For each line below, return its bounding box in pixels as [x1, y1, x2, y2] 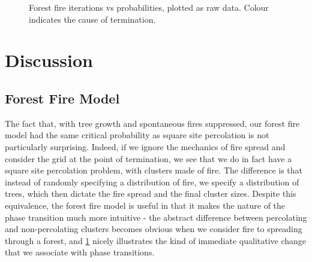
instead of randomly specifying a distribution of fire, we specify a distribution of [5, 175, 299, 188]
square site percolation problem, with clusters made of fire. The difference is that [5, 164, 303, 176]
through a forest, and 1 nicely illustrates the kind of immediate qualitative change [5, 234, 307, 246]
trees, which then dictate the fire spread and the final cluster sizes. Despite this [5, 187, 296, 200]
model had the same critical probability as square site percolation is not [5, 129, 269, 141]
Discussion [5, 48, 93, 72]
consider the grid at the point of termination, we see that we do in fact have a [5, 152, 292, 164]
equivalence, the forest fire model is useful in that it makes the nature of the [5, 199, 286, 211]
